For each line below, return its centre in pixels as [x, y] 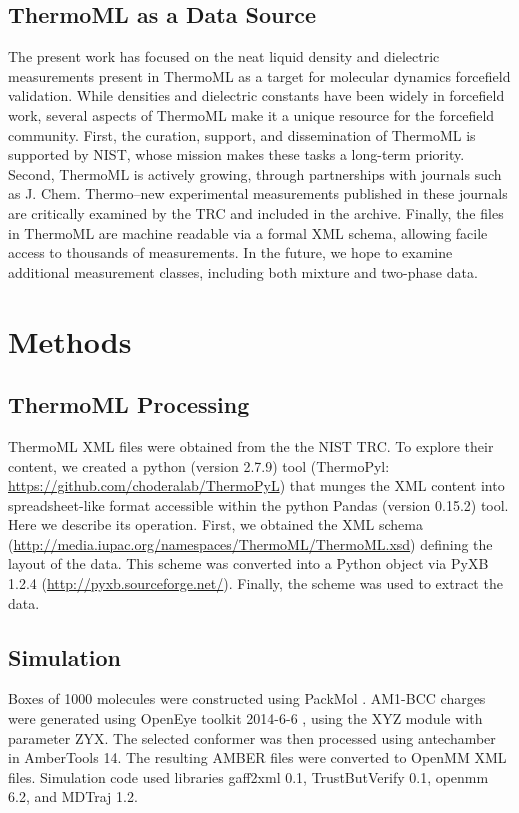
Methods [70, 340]
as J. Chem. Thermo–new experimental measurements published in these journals [258, 193]
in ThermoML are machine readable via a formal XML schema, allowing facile [248, 232]
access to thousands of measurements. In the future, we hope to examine [230, 252]
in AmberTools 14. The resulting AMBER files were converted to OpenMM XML [257, 757]
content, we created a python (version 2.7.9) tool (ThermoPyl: [199, 465]
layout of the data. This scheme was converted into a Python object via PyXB [248, 563]
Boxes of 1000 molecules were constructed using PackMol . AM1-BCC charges [247, 698]
